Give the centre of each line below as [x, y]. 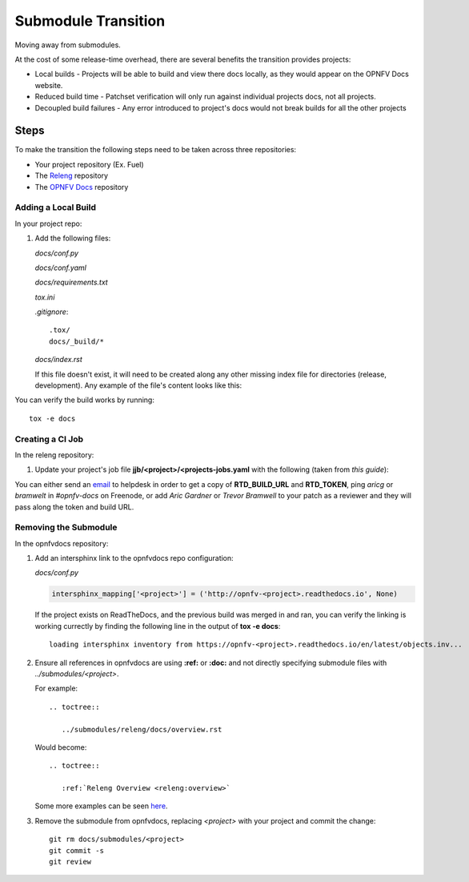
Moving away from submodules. [68, 45]
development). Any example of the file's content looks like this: [138, 385]
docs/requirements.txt [71, 282]
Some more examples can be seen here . [101, 806]
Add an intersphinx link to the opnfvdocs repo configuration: [134, 558]
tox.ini [45, 297]
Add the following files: [73, 238]
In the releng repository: [54, 455]
